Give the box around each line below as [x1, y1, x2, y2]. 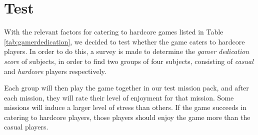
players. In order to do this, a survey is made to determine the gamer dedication [4, 46, 249, 56]
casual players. [4, 121, 48, 132]
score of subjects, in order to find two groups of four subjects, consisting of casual [4, 55, 253, 66]
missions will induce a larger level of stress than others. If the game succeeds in [4, 102, 246, 112]
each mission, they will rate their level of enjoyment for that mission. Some [4, 92, 234, 102]
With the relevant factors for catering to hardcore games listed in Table [4, 26, 223, 37]
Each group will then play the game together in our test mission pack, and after [4, 82, 249, 93]
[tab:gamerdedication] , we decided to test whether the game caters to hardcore [4, 36, 245, 46]
